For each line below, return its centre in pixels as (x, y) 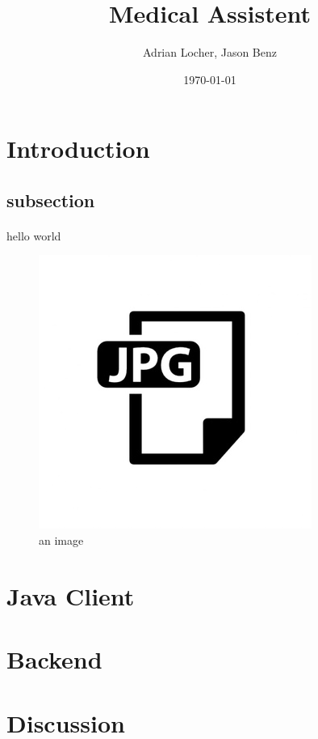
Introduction (78, 149)
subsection (51, 200)
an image (61, 540)
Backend (54, 659)
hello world (34, 235)
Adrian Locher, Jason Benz (209, 52)
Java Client (71, 595)
